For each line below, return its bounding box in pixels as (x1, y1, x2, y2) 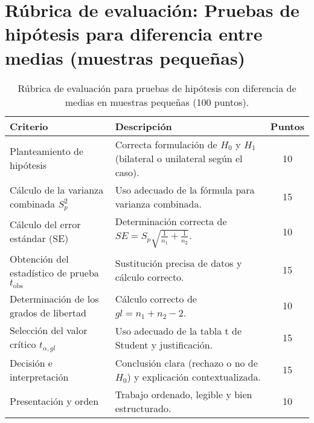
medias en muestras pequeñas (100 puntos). (65, 94, 249, 109)
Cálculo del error (10, 217, 81, 232)
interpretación (10, 369, 69, 384)
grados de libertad (10, 305, 86, 320)
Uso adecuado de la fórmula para (115, 182, 255, 197)
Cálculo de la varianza (10, 182, 104, 197)
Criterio (10, 119, 48, 133)
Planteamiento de (10, 144, 84, 158)
